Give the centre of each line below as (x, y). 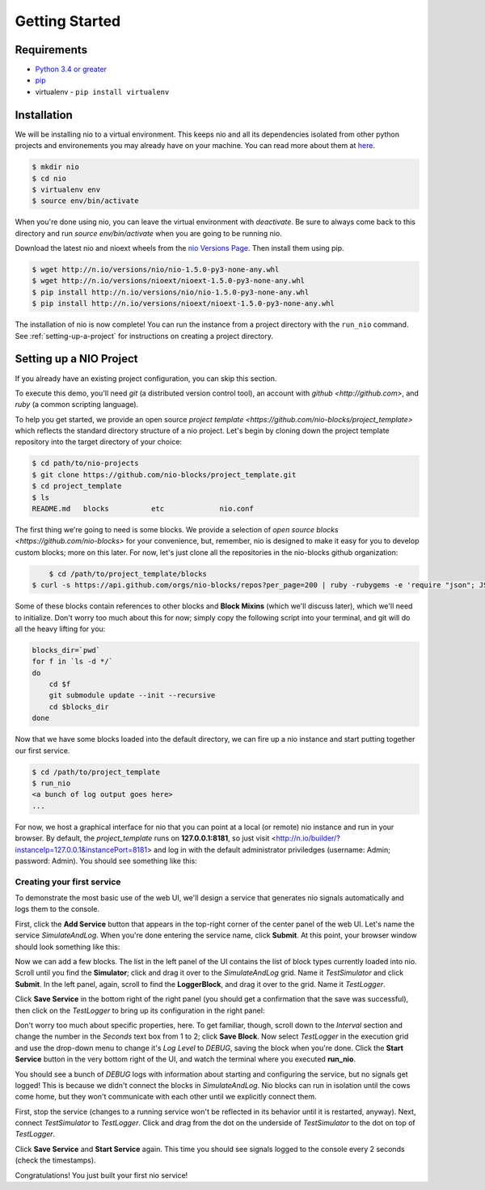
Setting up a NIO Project (76, 359)
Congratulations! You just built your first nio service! (101, 1175)
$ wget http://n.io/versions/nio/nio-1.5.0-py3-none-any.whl (156, 270)
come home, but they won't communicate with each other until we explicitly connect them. (166, 1097)
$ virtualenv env (66, 189)
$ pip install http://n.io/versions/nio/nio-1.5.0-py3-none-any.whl (171, 292)
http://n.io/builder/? (308, 838)
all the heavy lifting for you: (60, 629)
